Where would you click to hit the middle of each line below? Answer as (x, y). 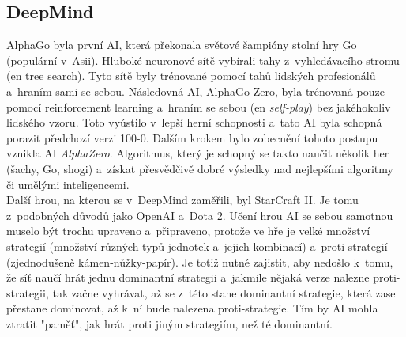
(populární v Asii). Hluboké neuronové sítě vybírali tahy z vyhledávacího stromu (203, 60)
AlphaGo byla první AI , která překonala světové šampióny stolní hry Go (182, 45)
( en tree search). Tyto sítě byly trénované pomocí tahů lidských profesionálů (191, 76)
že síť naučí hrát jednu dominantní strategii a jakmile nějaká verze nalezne (188, 277)
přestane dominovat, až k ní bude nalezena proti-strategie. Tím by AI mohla (192, 308)
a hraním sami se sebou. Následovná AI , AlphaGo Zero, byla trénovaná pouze (195, 91)
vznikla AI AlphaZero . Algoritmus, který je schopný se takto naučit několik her (198, 153)
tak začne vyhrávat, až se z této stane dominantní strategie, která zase (224, 292)
